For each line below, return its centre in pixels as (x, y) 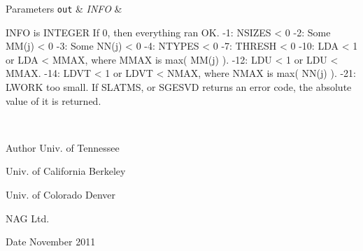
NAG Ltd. (28, 218)
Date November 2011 (51, 242)
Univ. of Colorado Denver (61, 194)
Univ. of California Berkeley (66, 171)
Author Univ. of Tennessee (63, 147)
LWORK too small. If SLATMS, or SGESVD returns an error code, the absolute (179, 87)
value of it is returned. (54, 100)
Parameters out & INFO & (64, 8)
